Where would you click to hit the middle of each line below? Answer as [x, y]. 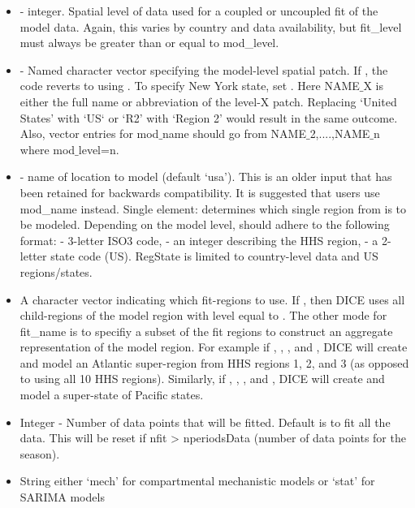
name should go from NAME [234, 133]
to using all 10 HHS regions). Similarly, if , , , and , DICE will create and [202, 379]
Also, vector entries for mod [89, 133]
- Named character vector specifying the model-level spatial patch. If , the [204, 69]
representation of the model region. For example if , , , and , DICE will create [214, 347]
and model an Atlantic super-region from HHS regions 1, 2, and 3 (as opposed [214, 362]
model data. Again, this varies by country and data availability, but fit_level [211, 26]
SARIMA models [62, 497]
